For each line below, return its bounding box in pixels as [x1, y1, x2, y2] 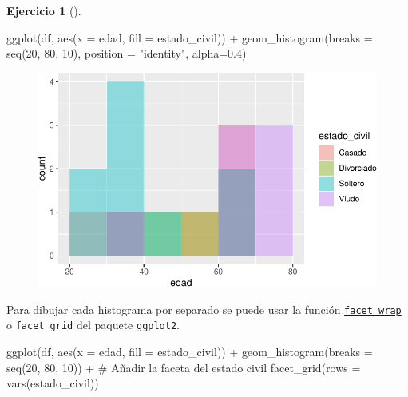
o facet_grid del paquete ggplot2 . [6, 316, 180, 333]
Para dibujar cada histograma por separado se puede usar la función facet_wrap [6, 300, 402, 317]
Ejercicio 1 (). [6, 2, 81, 18]
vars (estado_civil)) [6, 375, 99, 391]
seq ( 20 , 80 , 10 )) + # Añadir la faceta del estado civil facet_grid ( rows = [6, 359, 361, 375]
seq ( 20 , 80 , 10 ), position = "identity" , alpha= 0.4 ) [6, 45, 247, 62]
